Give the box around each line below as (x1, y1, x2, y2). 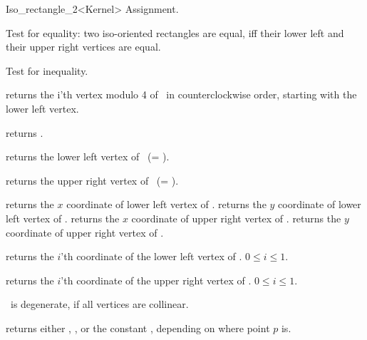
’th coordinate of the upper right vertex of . (61, 272, 252, 287)
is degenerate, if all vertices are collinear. (10, 297, 189, 311)
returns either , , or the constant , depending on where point (6, 320, 270, 335)
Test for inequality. (6, 63, 88, 78)
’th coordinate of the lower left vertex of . (61, 249, 242, 264)
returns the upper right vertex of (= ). (6, 172, 179, 187)
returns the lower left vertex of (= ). (6, 149, 170, 164)
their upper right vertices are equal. (6, 39, 161, 54)
